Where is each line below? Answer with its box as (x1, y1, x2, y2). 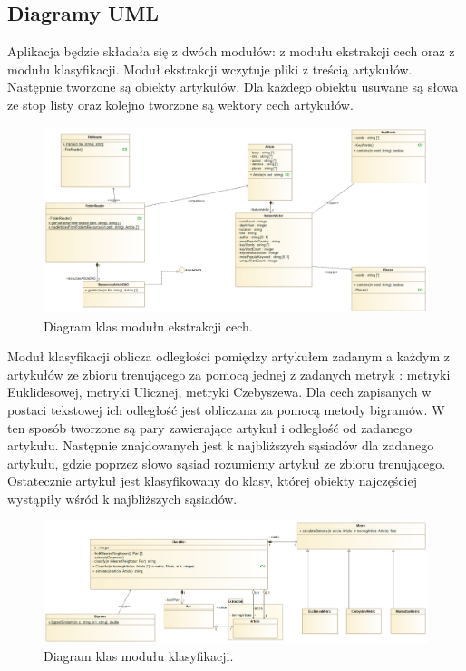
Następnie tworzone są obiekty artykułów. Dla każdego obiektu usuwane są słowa (7, 77, 459, 96)
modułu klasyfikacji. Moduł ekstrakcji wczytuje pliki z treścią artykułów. (7, 59, 413, 78)
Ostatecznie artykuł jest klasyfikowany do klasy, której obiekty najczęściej (7, 471, 417, 490)
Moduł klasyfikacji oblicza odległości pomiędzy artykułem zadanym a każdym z (7, 347, 450, 366)
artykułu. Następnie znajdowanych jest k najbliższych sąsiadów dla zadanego (7, 436, 434, 455)
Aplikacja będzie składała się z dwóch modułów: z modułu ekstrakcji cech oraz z (7, 42, 455, 61)
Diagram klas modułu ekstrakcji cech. (44, 316, 253, 335)
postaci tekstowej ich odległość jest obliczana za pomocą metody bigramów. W (7, 400, 445, 419)
